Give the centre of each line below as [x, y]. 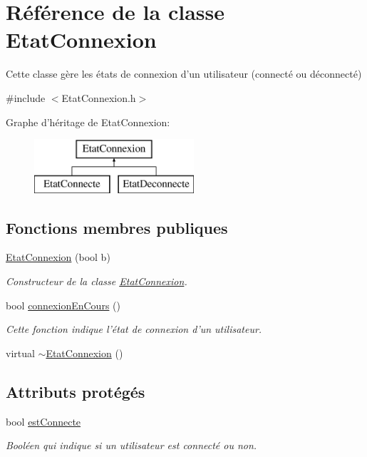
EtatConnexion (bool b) [58, 257]
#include [26, 97]
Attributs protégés [76, 391]
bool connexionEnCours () [63, 305]
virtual [20, 353]
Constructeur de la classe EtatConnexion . [97, 281]
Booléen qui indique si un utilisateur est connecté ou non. [131, 445]
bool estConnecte [43, 421]
